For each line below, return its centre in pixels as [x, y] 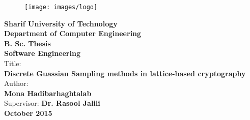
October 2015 [28, 113]
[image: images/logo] [61, 7]
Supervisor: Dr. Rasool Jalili [52, 103]
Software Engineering [42, 53]
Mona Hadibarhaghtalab [48, 93]
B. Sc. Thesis [27, 43]
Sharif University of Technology [61, 23]
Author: [16, 83]
